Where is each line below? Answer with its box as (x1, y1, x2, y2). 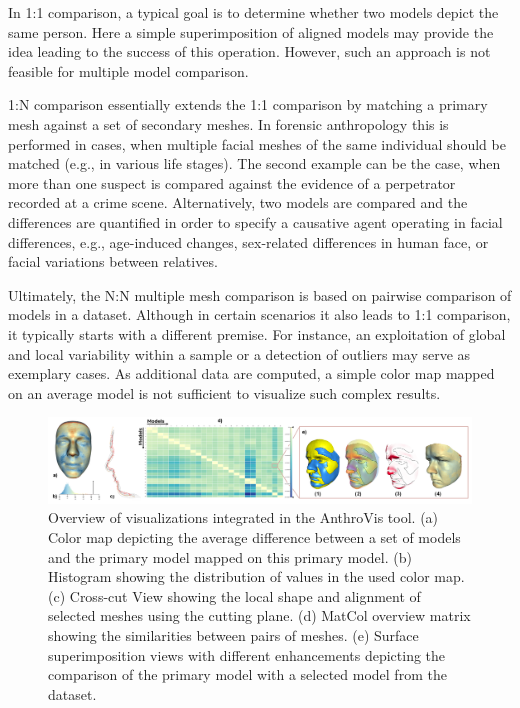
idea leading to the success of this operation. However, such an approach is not (8, 41, 491, 62)
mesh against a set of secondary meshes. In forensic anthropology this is (8, 113, 449, 134)
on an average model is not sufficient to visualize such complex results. (8, 382, 441, 403)
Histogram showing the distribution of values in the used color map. (48, 566, 465, 587)
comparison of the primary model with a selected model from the (48, 664, 447, 685)
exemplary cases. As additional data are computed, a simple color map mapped (8, 363, 495, 384)
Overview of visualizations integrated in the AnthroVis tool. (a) (48, 507, 439, 528)
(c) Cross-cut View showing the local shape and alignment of (48, 585, 421, 606)
